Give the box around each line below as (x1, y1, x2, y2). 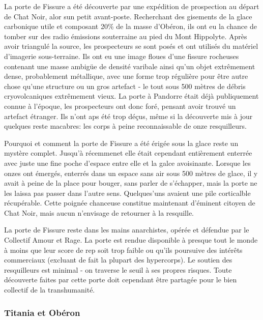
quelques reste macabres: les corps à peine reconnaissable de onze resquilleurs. (4, 121, 247, 131)
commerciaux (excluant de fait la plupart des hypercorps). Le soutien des (4, 254, 232, 265)
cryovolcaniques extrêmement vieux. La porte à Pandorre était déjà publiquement (4, 91, 259, 101)
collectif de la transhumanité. (4, 284, 95, 295)
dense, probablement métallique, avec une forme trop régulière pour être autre (4, 71, 248, 81)
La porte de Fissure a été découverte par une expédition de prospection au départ (4, 1, 259, 11)
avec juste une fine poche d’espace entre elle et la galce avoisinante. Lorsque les (4, 157, 251, 168)
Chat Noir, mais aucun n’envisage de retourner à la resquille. (4, 207, 194, 218)
